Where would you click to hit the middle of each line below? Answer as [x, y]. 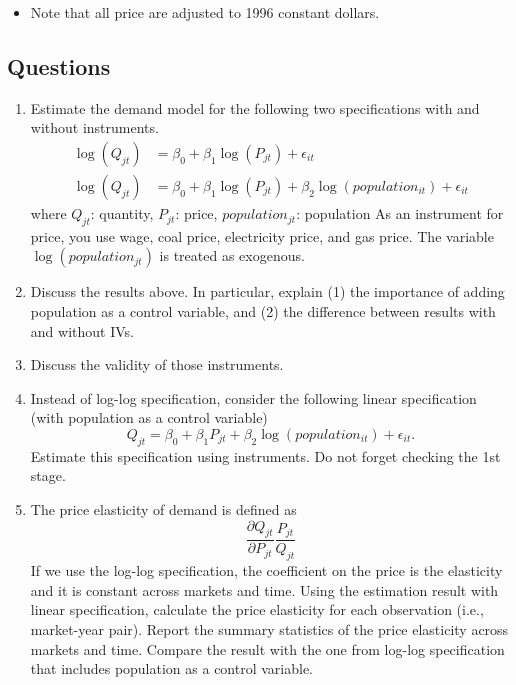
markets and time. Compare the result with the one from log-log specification [267, 648]
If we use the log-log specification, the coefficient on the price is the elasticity [266, 570]
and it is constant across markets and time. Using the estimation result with [264, 589]
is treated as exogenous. [232, 255]
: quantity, [122, 213]
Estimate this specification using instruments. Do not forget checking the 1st [265, 455]
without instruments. [94, 127]
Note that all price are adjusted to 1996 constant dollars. [205, 12]
